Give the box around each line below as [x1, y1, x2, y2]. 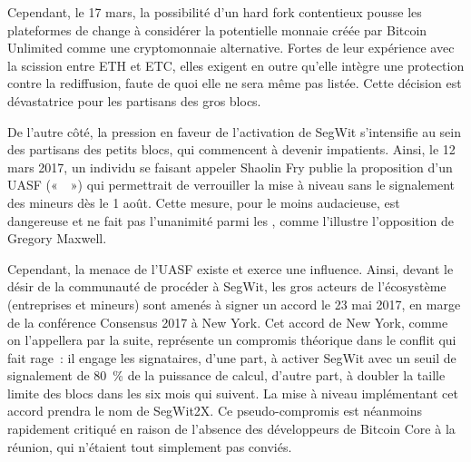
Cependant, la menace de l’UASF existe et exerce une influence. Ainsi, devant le [7, 259, 454, 278]
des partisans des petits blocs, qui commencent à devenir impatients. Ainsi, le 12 [7, 140, 456, 159]
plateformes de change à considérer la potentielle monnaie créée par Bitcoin [7, 20, 427, 39]
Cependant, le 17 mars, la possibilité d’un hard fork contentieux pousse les [7, 3, 422, 21]
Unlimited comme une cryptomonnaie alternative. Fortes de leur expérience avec [7, 38, 455, 57]
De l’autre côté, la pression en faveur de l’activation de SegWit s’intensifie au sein [7, 122, 462, 141]
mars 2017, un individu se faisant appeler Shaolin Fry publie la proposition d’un [7, 157, 453, 176]
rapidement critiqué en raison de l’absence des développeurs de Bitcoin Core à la [7, 419, 456, 438]
